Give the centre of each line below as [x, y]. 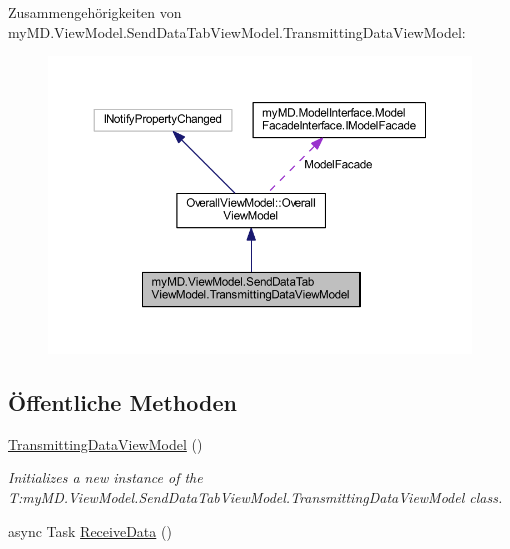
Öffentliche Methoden [122, 402]
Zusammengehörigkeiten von [95, 12]
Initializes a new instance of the [105, 477]
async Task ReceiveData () [90, 530]
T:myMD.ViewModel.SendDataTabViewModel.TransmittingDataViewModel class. [255, 497]
